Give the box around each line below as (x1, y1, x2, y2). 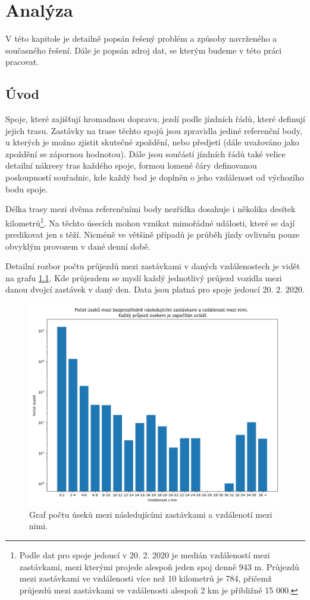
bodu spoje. (5, 182, 48, 195)
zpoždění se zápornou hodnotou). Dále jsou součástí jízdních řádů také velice (5, 147, 286, 160)
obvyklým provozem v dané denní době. (5, 240, 151, 252)
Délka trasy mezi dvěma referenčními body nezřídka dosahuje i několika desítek (5, 203, 296, 215)
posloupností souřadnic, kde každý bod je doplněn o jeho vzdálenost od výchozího (5, 171, 304, 184)
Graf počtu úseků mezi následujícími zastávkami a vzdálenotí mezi (29, 508, 273, 520)
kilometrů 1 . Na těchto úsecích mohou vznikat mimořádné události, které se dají (5, 214, 295, 229)
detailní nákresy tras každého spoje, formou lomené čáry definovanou (5, 159, 257, 172)
